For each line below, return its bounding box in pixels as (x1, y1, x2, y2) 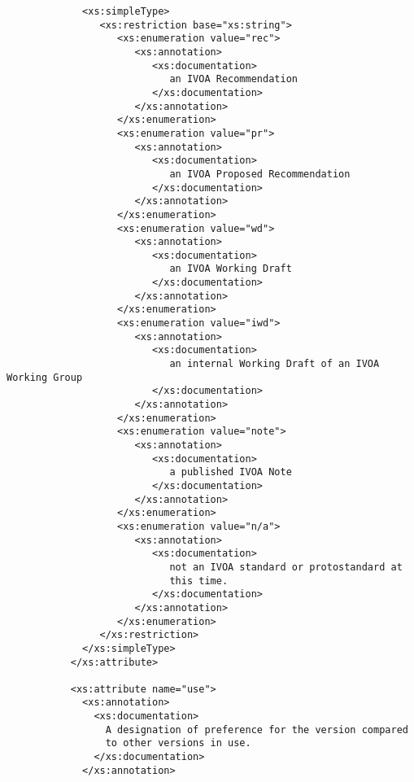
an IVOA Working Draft (169, 263, 292, 275)
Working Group (7, 371, 83, 383)
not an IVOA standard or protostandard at (169, 561, 403, 573)
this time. (169, 574, 229, 587)
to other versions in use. (105, 737, 251, 749)
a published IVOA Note (169, 466, 292, 478)
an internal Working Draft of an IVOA (169, 358, 380, 370)
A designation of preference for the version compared (105, 723, 408, 736)
